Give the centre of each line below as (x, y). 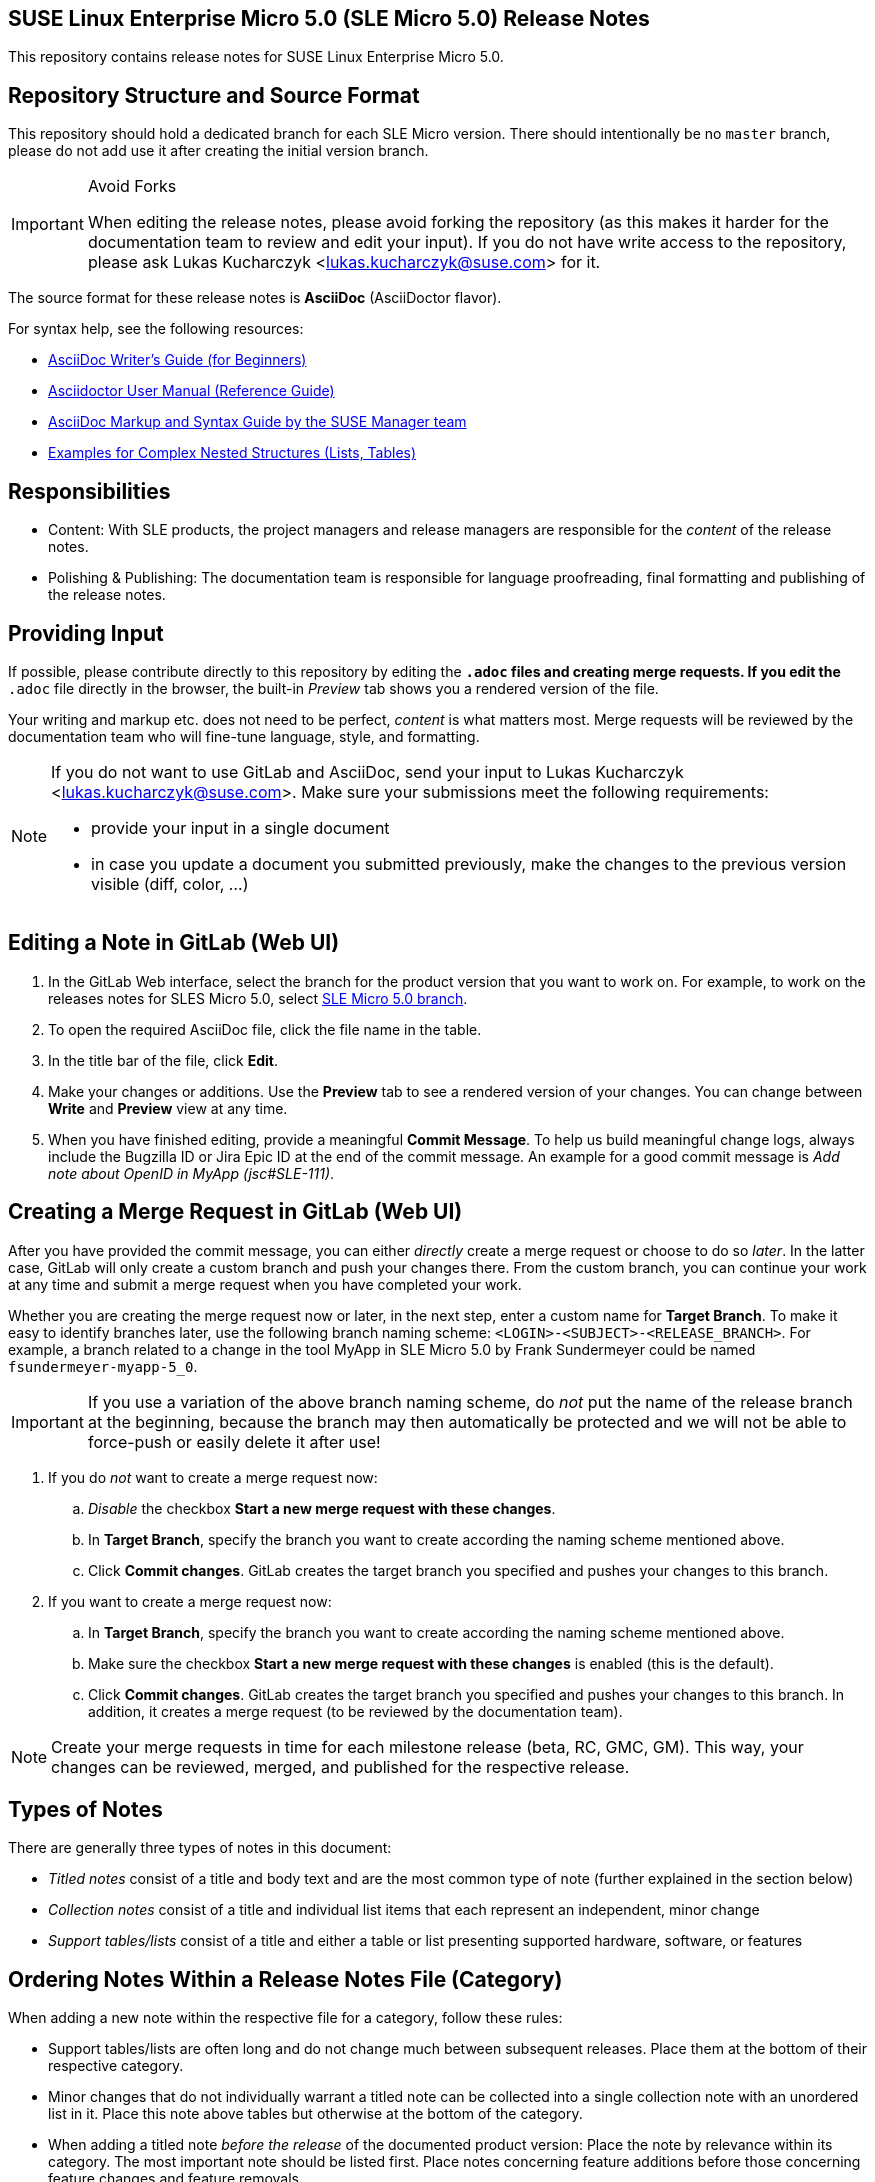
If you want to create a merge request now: (190, 1601)
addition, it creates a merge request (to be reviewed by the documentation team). (355, 1711)
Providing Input (86, 633)
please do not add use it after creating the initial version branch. (218, 151)
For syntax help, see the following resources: (156, 329)
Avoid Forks (132, 186)
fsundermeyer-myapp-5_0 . (103, 1366)
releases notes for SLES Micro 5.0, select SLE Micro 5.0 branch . (258, 998)
